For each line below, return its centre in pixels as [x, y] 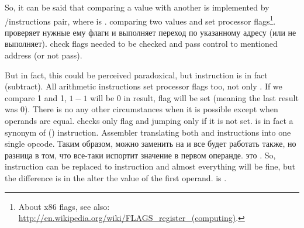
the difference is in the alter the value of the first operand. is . [116, 177]
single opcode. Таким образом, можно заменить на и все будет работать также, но [151, 144]
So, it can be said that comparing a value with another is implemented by [137, 7]
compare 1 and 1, [36, 97]
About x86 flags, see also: [64, 206]
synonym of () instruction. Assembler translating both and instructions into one [148, 132]
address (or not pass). [44, 55]
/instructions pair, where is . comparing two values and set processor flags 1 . [140, 20]
